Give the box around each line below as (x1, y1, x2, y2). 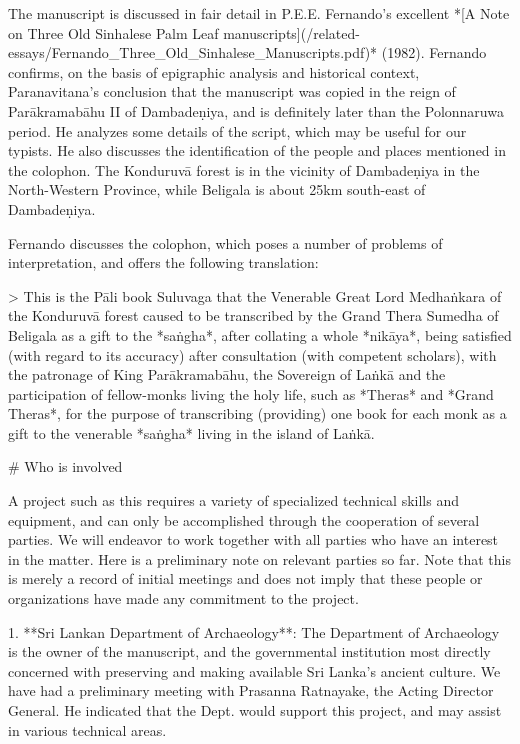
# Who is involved (8, 456, 123, 477)
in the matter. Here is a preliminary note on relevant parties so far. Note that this (8, 548, 512, 569)
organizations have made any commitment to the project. (8, 588, 359, 609)
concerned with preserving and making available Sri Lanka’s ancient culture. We (8, 660, 501, 681)
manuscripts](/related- (223, 22, 360, 43)
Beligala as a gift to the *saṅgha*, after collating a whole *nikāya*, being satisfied (8, 324, 512, 345)
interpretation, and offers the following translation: (8, 252, 319, 273)
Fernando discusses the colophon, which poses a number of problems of (8, 232, 443, 253)
